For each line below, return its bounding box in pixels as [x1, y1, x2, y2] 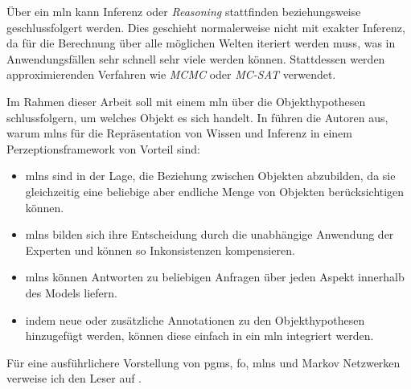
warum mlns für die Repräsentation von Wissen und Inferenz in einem [6, 125, 353, 141]
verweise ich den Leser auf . [6, 370, 142, 387]
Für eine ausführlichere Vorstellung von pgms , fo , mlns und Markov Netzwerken [6, 354, 401, 371]
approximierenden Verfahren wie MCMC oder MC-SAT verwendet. [6, 66, 336, 83]
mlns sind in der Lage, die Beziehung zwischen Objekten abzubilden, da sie [25, 167, 396, 184]
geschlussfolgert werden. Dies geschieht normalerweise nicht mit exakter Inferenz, [6, 18, 405, 35]
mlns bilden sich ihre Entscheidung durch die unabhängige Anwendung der [25, 226, 394, 243]
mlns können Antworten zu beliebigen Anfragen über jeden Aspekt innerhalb [25, 268, 405, 285]
